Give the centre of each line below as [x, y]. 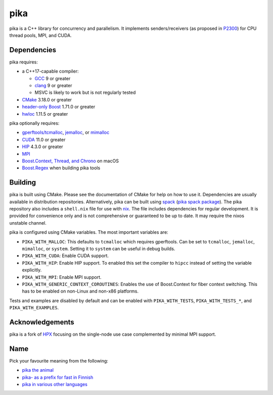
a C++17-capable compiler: [50, 71]
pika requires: [24, 62]
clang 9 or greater [53, 86]
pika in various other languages [55, 384]
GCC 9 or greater [53, 78]
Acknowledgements [42, 322]
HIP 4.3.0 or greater [42, 147]
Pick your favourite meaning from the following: [59, 361]
